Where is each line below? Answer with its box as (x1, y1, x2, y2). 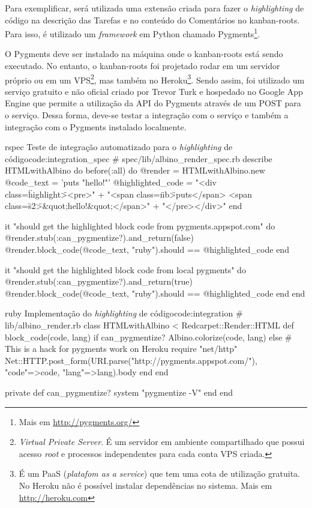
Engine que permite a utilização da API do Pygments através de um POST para (5, 97, 301, 109)
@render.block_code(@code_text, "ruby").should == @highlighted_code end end (5, 286, 305, 299)
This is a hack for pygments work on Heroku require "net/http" (5, 342, 238, 355)
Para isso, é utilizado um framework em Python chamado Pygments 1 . (5, 26, 260, 40)
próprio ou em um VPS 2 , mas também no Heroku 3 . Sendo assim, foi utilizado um (5, 71, 305, 86)
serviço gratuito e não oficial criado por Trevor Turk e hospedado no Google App (5, 85, 303, 97)
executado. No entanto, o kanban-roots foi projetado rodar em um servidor (5, 59, 280, 72)
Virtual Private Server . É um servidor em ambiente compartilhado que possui (19, 435, 305, 448)
